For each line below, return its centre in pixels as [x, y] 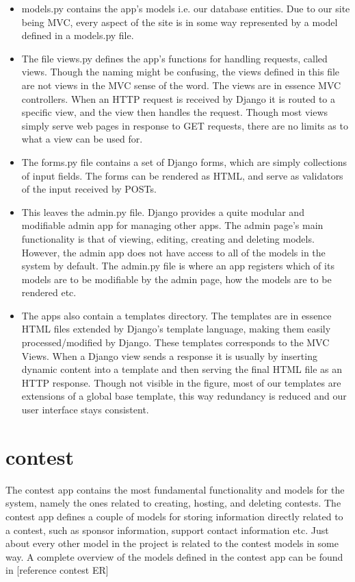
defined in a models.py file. [78, 35]
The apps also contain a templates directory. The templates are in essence [176, 315]
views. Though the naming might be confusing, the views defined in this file [181, 72]
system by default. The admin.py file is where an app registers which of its [178, 266]
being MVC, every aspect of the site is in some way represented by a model [180, 22]
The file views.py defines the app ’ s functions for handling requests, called [174, 58]
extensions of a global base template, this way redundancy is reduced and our [184, 396]
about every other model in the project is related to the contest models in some [172, 543]
